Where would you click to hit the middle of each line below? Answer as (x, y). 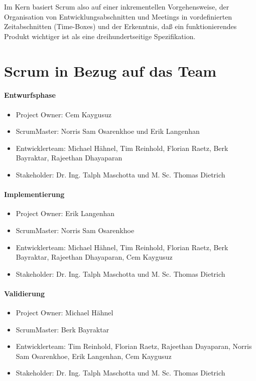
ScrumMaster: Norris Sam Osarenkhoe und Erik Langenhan (108, 131)
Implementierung (34, 194)
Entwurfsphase (30, 95)
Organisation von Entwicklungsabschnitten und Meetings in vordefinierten (118, 16)
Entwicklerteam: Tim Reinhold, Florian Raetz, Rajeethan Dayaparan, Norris (134, 346)
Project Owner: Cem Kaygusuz (63, 114)
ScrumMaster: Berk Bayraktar (62, 329)
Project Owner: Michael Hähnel (65, 313)
